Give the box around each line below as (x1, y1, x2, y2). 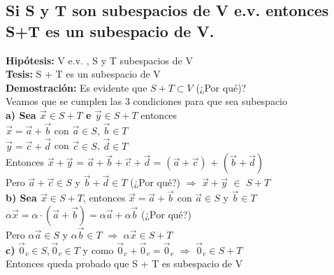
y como (82, 242, 114, 257)
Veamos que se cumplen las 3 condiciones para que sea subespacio (6, 94, 288, 108)
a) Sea (6, 107, 36, 122)
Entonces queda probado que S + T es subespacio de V (6, 256, 243, 271)
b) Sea (6, 190, 37, 205)
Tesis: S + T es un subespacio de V (6, 66, 161, 81)
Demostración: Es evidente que (6, 80, 147, 94)
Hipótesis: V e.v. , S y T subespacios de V (6, 52, 193, 67)
